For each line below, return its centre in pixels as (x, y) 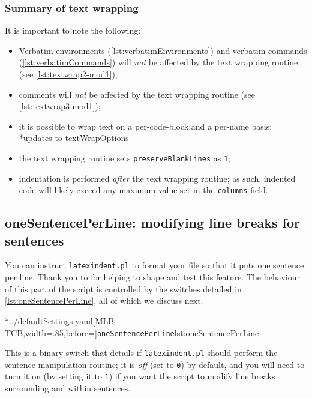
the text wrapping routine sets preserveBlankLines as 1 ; (124, 158)
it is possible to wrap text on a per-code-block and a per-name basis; (145, 126)
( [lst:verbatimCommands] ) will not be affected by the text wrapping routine (158, 62)
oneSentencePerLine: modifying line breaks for (152, 222)
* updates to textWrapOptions (74, 138)
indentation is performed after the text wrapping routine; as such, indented (157, 178)
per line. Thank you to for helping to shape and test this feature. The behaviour (152, 277)
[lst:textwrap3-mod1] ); (60, 106)
